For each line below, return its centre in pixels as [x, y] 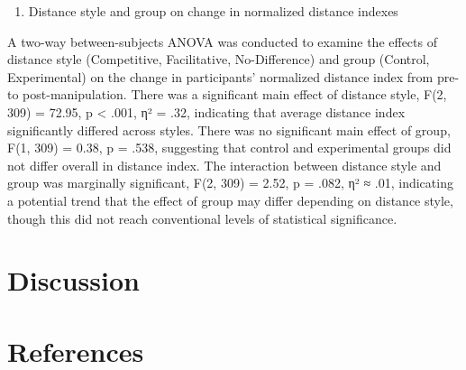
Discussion [73, 280]
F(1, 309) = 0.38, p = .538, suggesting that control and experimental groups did [229, 148]
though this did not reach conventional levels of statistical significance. [202, 218]
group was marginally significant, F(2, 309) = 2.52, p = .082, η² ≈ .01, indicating [230, 183]
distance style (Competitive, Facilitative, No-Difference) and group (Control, [219, 59]
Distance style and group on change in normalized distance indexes [213, 11]
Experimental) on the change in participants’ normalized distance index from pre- [233, 76]
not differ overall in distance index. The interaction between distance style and [224, 165]
